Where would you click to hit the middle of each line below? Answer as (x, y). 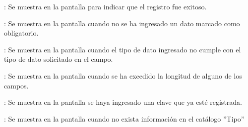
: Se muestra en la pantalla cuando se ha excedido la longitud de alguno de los (123, 75)
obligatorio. (21, 33)
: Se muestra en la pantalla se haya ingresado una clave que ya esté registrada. (123, 102)
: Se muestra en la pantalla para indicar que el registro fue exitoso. (105, 6)
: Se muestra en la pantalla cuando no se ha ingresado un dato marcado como (122, 23)
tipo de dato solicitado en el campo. (59, 59)
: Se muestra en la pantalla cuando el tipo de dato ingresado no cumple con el (123, 49)
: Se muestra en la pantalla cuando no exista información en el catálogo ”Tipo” (124, 118)
